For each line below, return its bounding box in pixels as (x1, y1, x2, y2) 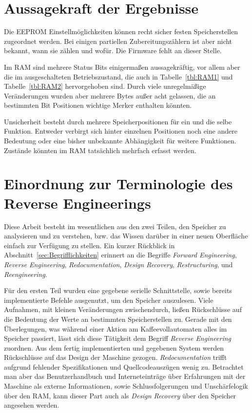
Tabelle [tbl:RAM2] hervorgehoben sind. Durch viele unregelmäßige (4, 81, 206, 91)
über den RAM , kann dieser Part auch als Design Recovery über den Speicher (4, 390, 236, 400)
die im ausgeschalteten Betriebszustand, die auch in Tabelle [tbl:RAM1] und (4, 71, 233, 81)
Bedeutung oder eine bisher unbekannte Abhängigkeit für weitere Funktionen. (4, 136, 236, 146)
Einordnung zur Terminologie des (4, 174, 233, 194)
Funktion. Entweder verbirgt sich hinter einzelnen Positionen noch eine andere (4, 126, 237, 136)
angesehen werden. (4, 400, 59, 410)
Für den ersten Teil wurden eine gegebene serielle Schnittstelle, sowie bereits (4, 285, 232, 295)
